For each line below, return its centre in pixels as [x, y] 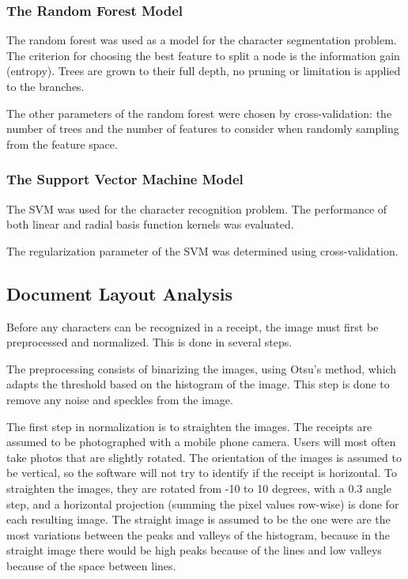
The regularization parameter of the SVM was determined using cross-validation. [202, 250]
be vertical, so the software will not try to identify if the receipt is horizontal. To [202, 473]
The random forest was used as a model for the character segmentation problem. [202, 40]
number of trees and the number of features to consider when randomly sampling [203, 129]
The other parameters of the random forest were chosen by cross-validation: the [199, 113]
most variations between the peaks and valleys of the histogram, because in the [198, 534]
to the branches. [45, 86]
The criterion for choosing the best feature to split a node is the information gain [203, 55]
